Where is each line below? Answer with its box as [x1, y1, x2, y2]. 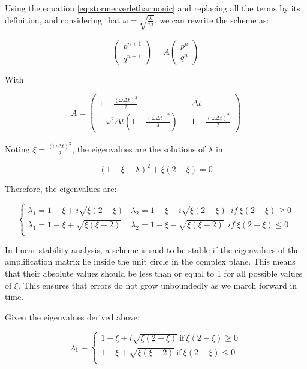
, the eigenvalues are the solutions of [72, 143, 206, 155]
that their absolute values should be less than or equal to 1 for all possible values [5, 266, 303, 279]
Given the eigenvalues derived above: [5, 310, 140, 323]
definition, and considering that [5, 13, 121, 26]
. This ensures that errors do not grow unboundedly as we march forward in [18, 278, 297, 291]
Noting [5, 143, 30, 155]
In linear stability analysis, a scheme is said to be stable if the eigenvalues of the [5, 243, 300, 256]
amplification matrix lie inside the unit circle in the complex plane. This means [5, 255, 296, 268]
